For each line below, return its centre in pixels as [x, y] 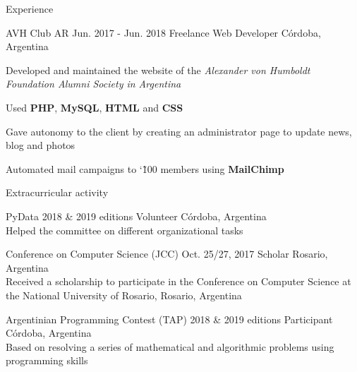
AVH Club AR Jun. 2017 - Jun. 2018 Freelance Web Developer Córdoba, [163, 32]
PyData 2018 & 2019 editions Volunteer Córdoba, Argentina [136, 216]
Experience [30, 8]
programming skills [47, 360]
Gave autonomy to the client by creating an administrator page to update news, [179, 131]
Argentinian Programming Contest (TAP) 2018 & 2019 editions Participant [169, 319]
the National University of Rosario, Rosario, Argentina [124, 295]
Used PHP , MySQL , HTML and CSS [95, 107]
